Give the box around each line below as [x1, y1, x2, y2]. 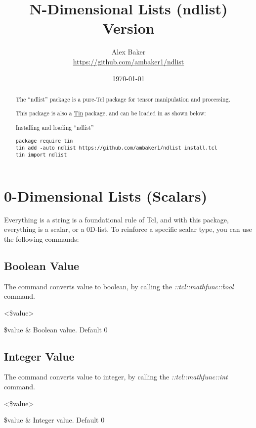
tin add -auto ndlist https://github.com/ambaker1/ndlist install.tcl [15, 145, 217, 151]
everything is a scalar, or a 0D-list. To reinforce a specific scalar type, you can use [4, 224, 252, 234]
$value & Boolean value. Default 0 [4, 324, 108, 334]
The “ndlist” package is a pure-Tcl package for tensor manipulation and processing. [15, 95, 230, 103]
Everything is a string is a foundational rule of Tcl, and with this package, [4, 214, 229, 224]
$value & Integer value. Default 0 [4, 415, 105, 425]
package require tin [15, 138, 73, 144]
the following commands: [4, 234, 79, 244]
